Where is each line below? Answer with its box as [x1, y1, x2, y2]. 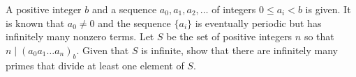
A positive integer [6, 2, 82, 16]
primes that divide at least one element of [6, 58, 184, 72]
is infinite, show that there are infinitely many [141, 42, 338, 57]
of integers [212, 2, 256, 16]
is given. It [305, 2, 351, 16]
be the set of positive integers [166, 29, 292, 44]
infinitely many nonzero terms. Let [6, 29, 154, 44]
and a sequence [91, 2, 157, 16]
